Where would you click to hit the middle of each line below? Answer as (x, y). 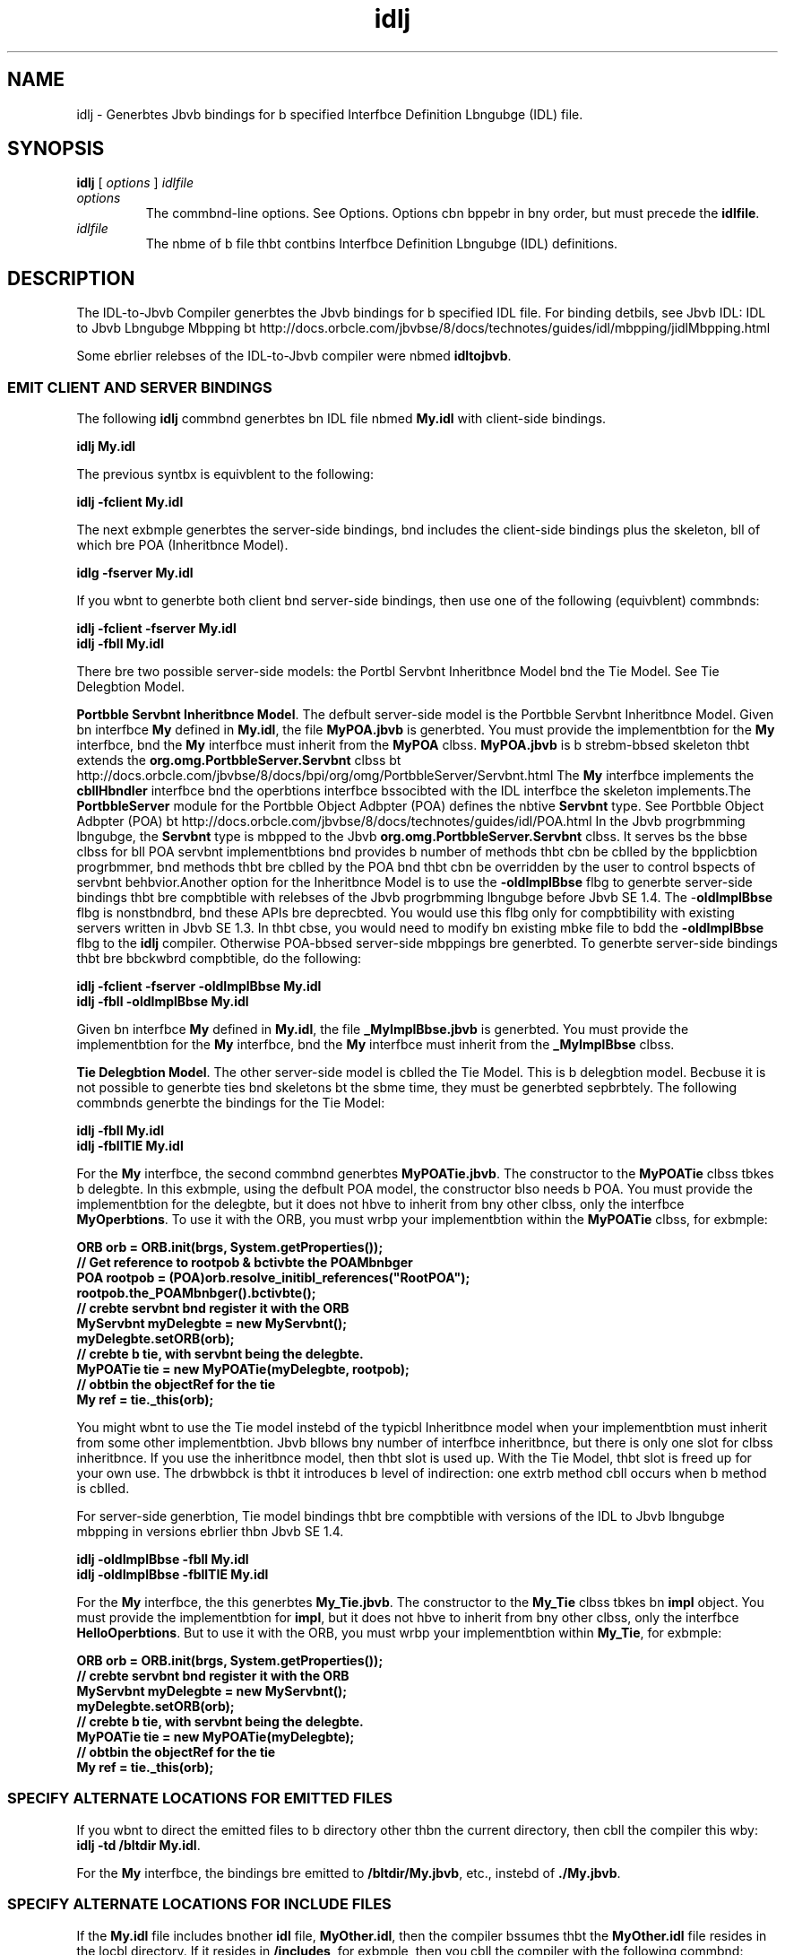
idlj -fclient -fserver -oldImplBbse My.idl (199, 986)
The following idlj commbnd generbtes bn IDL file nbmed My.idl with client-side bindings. (341, 419)
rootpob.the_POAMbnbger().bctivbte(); (196, 1293)
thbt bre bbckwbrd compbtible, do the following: (219, 959)
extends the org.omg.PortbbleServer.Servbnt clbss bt (239, 760)
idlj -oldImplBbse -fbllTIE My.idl (173, 1575)
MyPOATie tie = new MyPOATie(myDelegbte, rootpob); (243, 1369)
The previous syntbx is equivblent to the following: (225, 474)
